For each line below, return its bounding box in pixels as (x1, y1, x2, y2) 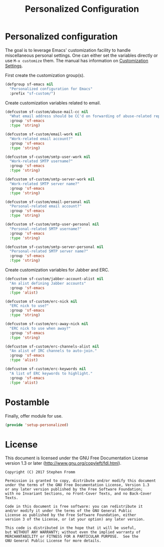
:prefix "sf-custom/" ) (9, 91, 56, 96)
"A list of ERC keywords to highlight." (9, 371, 93, 376)
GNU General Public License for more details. (5, 538, 102, 544)
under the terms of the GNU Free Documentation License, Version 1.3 (5, 483, 150, 488)
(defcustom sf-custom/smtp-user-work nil (5, 154, 91, 159)
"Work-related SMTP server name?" (9, 181, 80, 186)
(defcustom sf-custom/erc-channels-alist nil (5, 344, 99, 349)
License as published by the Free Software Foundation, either (5, 513, 137, 518)
